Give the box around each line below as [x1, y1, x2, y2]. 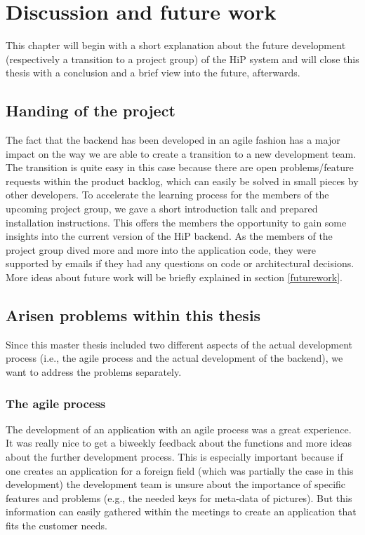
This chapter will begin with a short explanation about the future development [6, 38, 346, 53]
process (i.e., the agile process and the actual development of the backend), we [6, 351, 343, 365]
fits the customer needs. [6, 518, 107, 532]
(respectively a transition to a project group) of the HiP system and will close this [6, 51, 359, 66]
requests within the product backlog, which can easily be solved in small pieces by [6, 173, 359, 188]
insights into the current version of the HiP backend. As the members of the [6, 229, 333, 243]
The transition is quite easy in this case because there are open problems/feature [6, 160, 354, 175]
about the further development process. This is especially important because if [6, 449, 343, 464]
